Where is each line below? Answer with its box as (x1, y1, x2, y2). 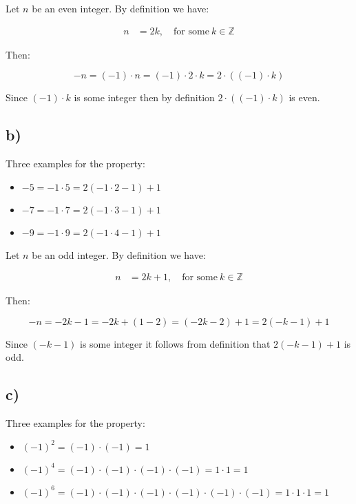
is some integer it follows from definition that (80, 336, 271, 350)
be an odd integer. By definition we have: (32, 247, 206, 262)
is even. (289, 90, 320, 105)
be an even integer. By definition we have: (32, 1, 209, 15)
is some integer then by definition (74, 90, 215, 105)
